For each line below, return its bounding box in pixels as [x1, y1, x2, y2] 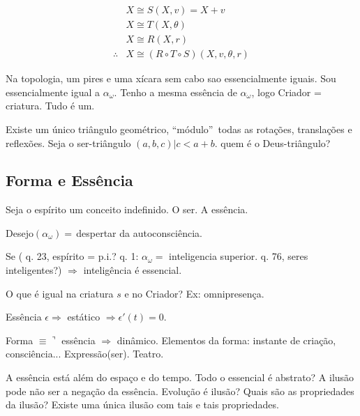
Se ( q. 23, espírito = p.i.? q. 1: [6, 249, 139, 263]
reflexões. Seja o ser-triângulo [6, 135, 131, 150]
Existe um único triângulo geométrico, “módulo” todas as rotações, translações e [6, 121, 352, 136]
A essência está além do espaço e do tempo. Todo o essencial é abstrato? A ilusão [6, 370, 354, 385]
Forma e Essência [6, 169, 133, 191]
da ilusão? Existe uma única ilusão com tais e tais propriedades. [6, 397, 279, 412]
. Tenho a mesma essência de [114, 84, 237, 99]
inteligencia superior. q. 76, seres [169, 249, 308, 263]
